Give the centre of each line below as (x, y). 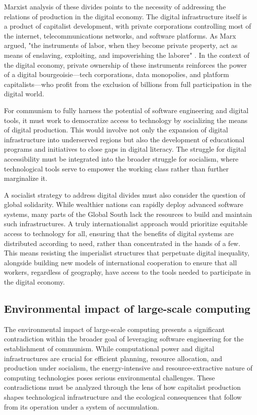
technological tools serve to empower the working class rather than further (116, 168)
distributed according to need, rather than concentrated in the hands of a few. (122, 243)
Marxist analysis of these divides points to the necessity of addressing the (115, 6)
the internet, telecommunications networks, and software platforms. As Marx (120, 35)
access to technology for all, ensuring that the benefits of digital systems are (119, 233)
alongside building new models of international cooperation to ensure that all (121, 262)
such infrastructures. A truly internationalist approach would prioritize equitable (126, 224)
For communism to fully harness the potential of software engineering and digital (126, 110)
